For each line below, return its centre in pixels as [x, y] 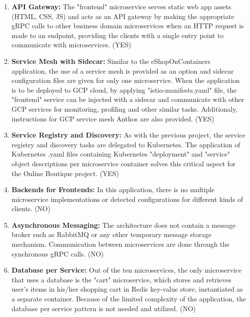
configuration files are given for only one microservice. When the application [125, 80]
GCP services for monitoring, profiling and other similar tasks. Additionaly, [125, 109]
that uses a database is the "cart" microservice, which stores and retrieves [121, 279]
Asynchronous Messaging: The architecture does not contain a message [124, 225]
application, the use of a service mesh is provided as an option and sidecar [123, 70]
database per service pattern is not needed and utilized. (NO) [104, 308]
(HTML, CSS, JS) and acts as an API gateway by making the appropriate [123, 16]
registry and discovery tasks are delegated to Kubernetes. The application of [126, 144]
